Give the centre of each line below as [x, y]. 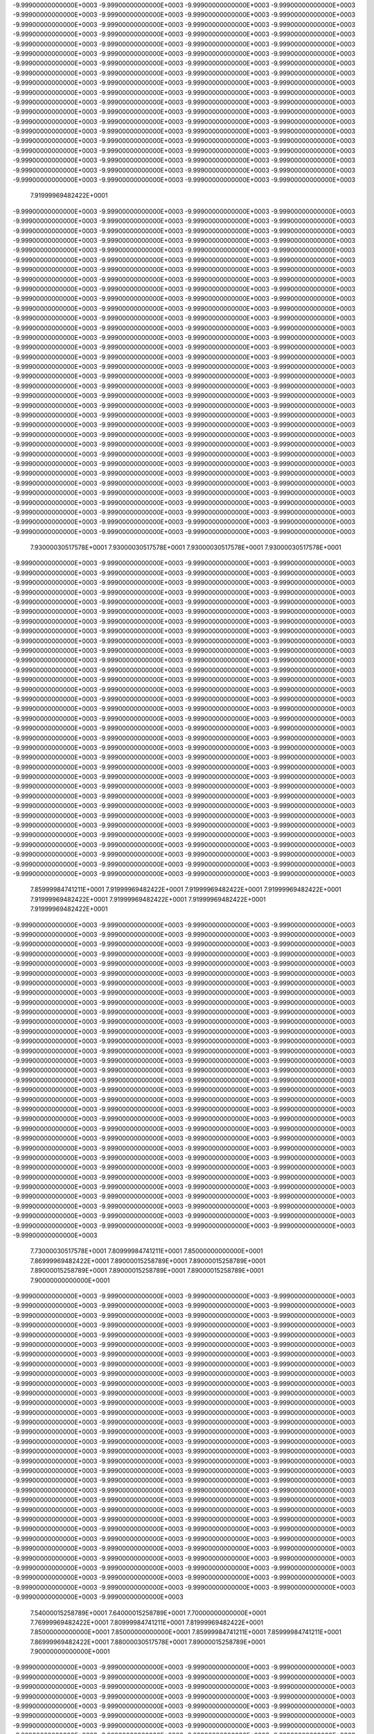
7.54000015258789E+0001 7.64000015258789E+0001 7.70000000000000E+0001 [148, 1613]
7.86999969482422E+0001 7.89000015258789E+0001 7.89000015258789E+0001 [148, 1261]
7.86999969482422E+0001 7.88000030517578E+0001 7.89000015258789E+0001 [148, 1642]
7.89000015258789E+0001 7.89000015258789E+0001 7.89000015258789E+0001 [147, 1271]
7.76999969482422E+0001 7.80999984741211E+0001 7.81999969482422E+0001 [146, 1622]
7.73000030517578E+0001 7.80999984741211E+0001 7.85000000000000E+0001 [146, 1251]
